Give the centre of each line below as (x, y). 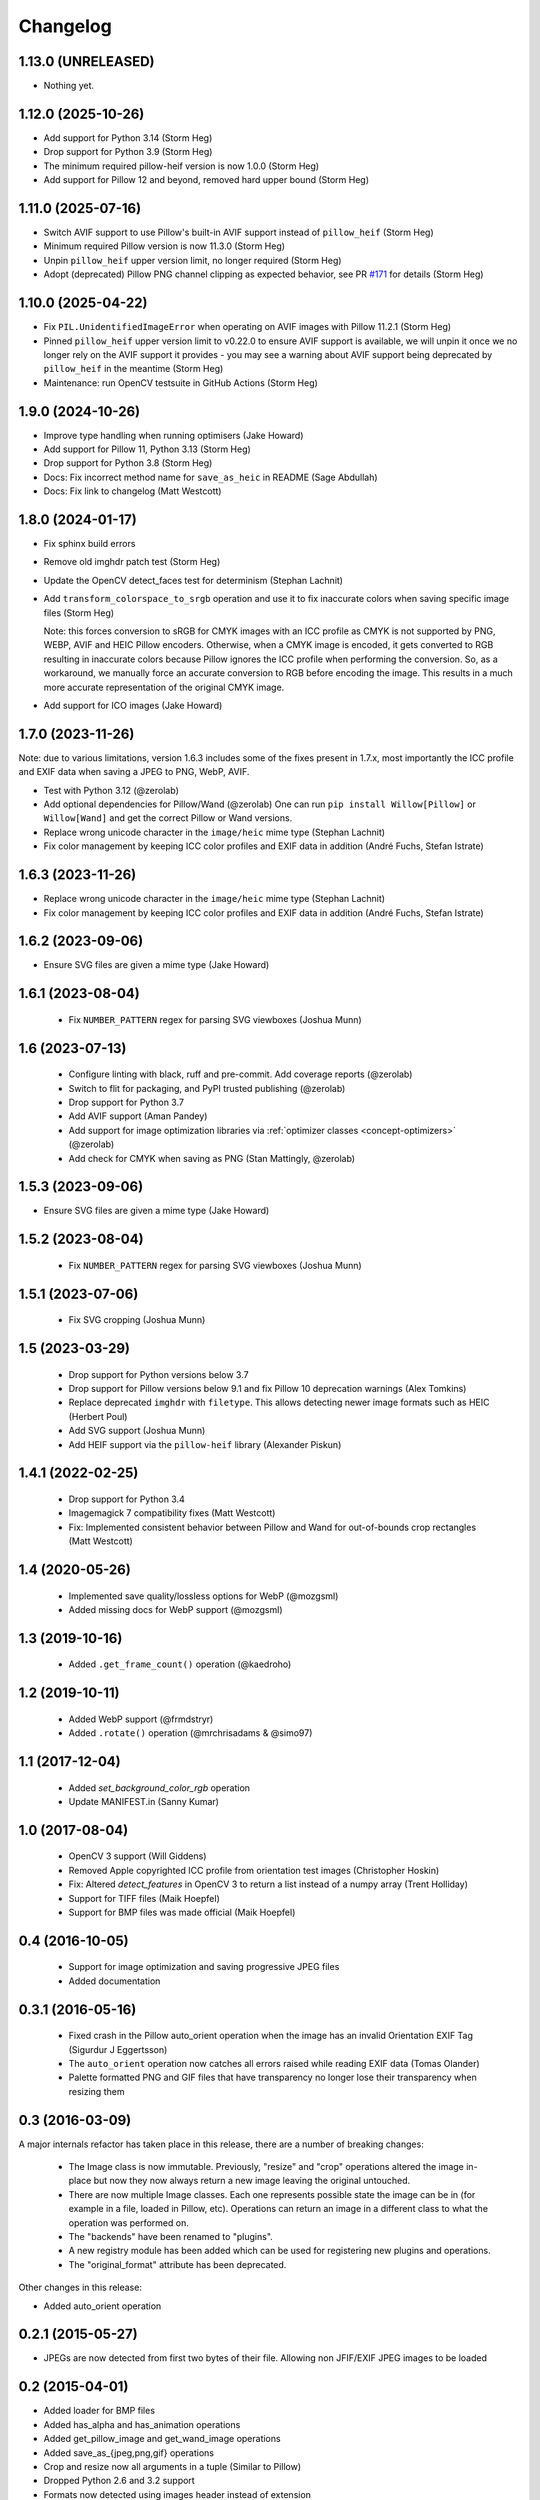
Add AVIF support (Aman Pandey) (138, 1116)
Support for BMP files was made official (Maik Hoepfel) (182, 1912)
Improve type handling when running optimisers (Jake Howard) (173, 435)
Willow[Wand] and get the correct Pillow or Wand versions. (168, 818)
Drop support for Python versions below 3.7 (158, 1374)
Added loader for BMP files (99, 2411)
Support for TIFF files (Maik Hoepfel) (144, 1898)
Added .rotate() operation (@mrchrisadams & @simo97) (190, 1733)
